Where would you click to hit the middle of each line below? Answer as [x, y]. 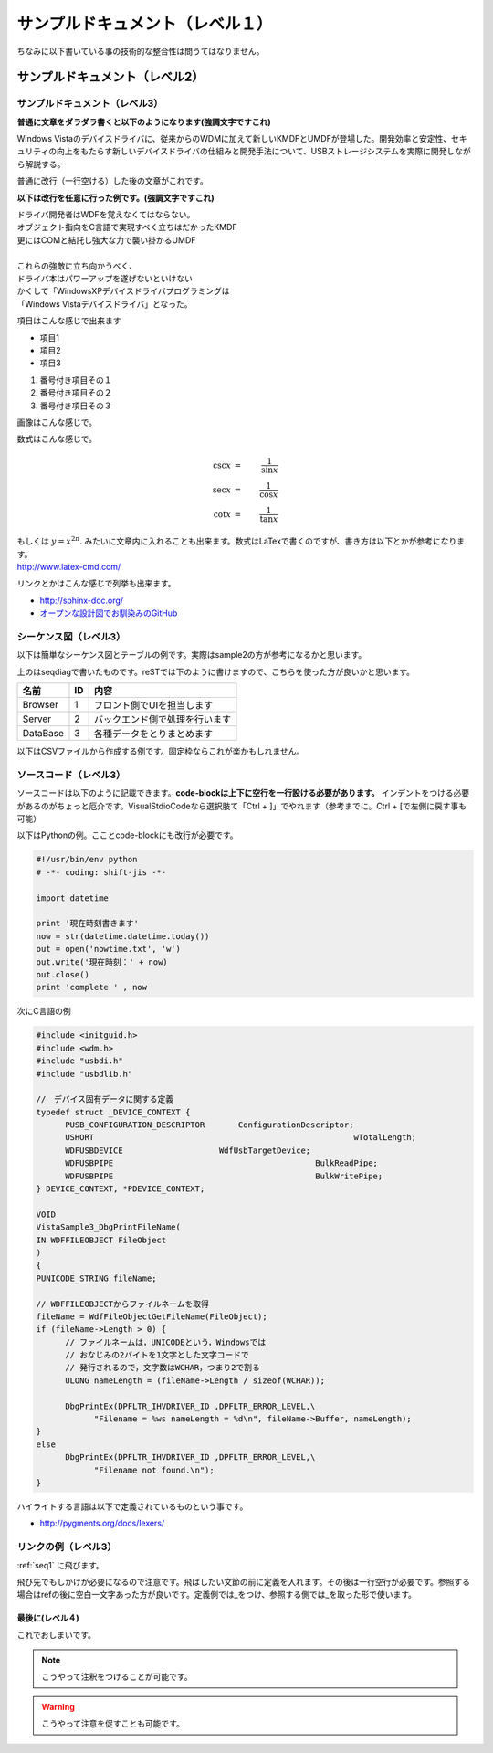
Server [37, 719]
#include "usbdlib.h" [84, 1074]
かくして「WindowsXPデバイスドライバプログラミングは [123, 291]
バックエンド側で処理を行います [163, 720]
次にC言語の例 [44, 1011]
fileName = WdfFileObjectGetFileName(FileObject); [152, 1316]
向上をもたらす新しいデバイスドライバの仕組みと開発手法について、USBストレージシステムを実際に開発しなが [263, 152]
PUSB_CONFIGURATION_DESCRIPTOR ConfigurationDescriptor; [210, 1125]
